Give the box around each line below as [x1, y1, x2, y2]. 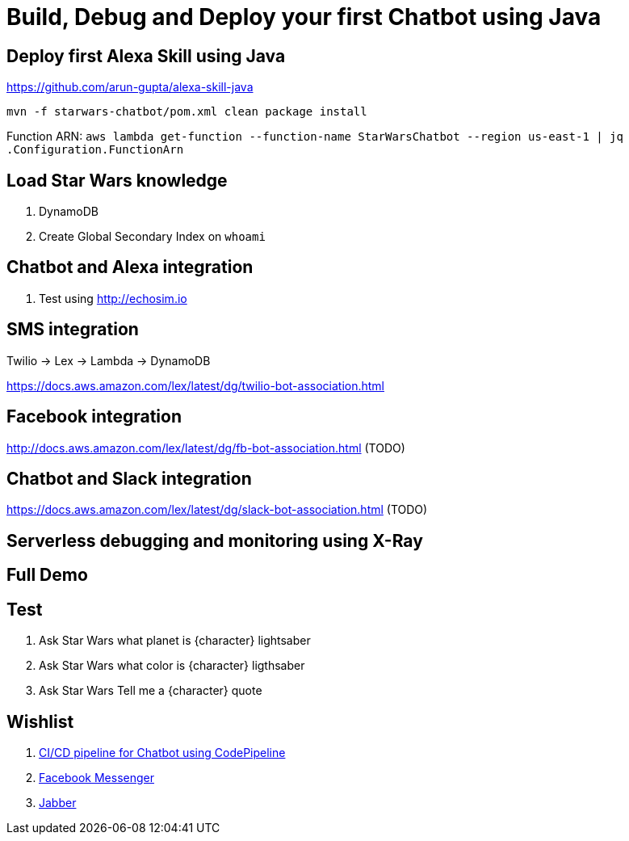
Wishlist [6, 711, 74, 732]
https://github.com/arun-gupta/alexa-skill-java [6, 80, 254, 95]
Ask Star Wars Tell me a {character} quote [39, 683, 262, 698]
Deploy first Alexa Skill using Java [6, 45, 286, 66]
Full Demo [6, 565, 88, 586]
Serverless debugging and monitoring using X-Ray [6, 530, 423, 551]
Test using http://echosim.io [39, 291, 187, 305]
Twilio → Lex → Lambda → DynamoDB [6, 353, 211, 368]
